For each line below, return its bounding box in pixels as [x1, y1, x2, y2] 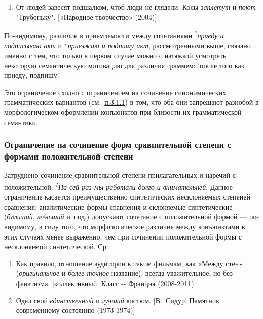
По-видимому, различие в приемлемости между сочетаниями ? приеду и [4, 29, 224, 41]
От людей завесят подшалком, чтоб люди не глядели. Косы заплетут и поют [16, 2, 256, 12]
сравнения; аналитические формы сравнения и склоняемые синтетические [4, 201, 233, 212]
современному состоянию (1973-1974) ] [16, 305, 135, 315]
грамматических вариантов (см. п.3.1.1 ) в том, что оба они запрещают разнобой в [4, 97, 259, 107]
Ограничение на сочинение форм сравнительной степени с [4, 138, 231, 151]
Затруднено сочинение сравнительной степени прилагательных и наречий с [4, 170, 236, 180]
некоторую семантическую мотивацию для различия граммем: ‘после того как [4, 60, 245, 70]
